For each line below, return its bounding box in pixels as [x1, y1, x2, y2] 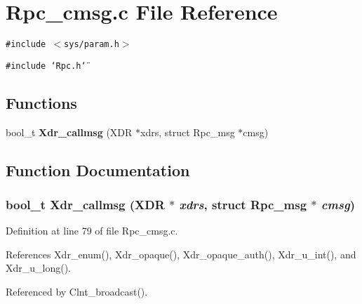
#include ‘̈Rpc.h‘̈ [6, 60, 86, 71]
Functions [6, 91, 77, 113]
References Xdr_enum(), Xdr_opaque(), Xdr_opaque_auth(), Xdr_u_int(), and [6, 246, 356, 261]
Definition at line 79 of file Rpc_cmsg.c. [6, 223, 178, 238]
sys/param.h [64, 39, 119, 50]
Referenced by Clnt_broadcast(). [6, 284, 148, 299]
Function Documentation [6, 159, 190, 180]
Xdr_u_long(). [6, 260, 72, 275]
